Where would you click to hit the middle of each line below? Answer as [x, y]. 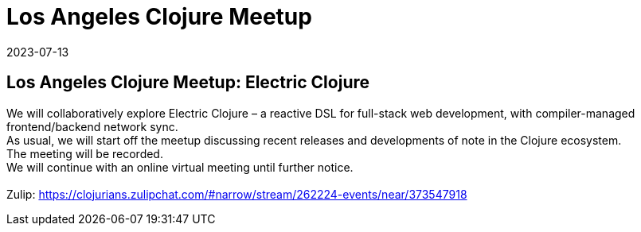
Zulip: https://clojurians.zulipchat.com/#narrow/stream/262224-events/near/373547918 [237, 194]
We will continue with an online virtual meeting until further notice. [180, 167]
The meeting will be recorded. [85, 153]
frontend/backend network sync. [92, 126]
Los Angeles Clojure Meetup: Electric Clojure [188, 83]
